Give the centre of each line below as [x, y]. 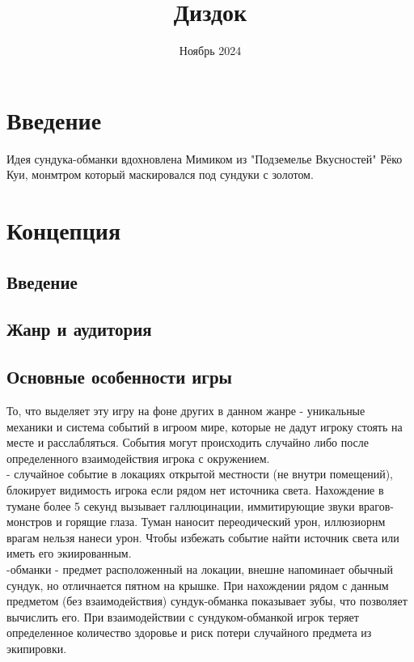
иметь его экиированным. [69, 553]
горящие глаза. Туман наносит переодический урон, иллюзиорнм [226, 522]
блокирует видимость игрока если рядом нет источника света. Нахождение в [195, 489]
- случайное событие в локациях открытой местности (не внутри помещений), [200, 474]
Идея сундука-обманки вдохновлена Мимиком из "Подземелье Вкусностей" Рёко [205, 158]
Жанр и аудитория [79, 329]
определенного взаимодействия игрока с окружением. [138, 458]
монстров [30, 522]
